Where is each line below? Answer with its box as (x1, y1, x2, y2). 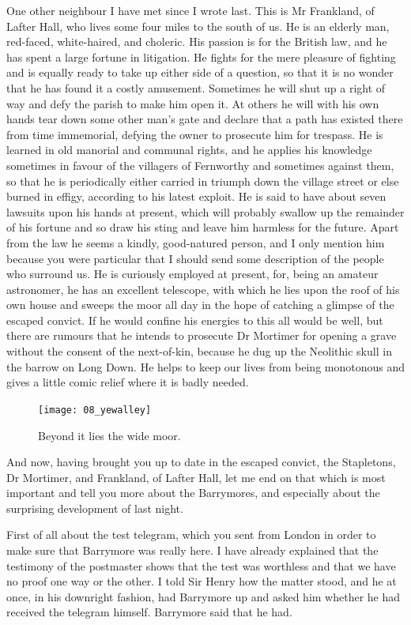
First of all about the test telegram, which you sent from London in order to (6, 526, 376, 543)
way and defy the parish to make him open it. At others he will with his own (6, 95, 379, 111)
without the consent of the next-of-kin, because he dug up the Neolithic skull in (6, 343, 392, 360)
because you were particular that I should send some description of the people (6, 250, 384, 266)
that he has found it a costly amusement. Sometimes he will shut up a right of (6, 79, 386, 96)
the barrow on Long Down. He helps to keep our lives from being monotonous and (6, 358, 405, 375)
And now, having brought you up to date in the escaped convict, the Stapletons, (6, 454, 396, 470)
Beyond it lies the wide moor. (38, 427, 181, 443)
